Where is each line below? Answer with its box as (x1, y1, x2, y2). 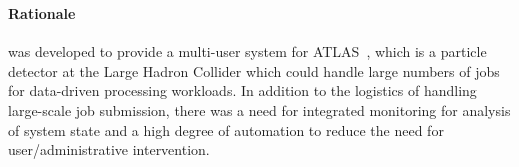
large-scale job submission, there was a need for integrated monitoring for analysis (8, 99, 511, 120)
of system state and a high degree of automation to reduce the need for (8, 119, 444, 140)
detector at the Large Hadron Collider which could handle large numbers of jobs (8, 60, 500, 81)
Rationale (8, 2, 76, 23)
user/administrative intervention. (8, 139, 210, 160)
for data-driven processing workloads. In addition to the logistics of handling (8, 80, 477, 101)
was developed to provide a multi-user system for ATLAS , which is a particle (8, 41, 487, 62)
